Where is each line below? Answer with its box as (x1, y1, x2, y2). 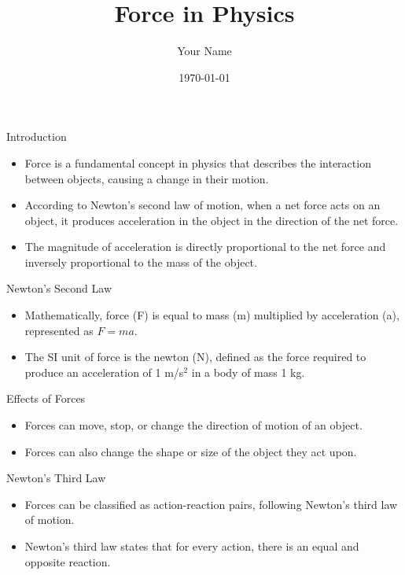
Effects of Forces (6, 390, 86, 407)
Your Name (177, 42, 232, 59)
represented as (24, 322, 94, 338)
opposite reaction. (24, 553, 111, 569)
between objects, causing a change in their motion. (24, 170, 269, 186)
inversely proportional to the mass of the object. (24, 253, 257, 270)
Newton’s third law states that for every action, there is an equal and (24, 538, 359, 554)
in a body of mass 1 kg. (191, 363, 305, 380)
